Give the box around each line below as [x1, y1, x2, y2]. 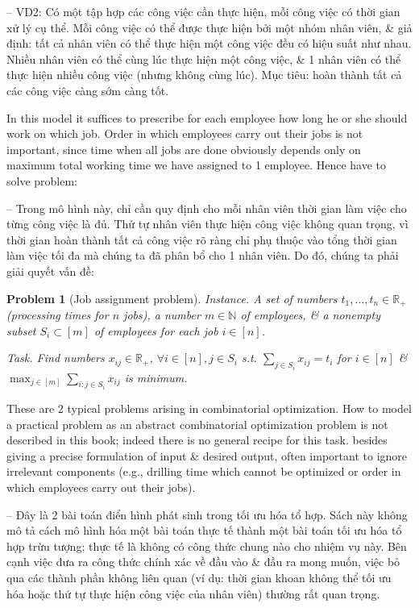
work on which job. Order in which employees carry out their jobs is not [6, 125, 363, 142]
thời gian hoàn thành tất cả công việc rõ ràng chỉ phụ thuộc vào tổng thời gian [6, 231, 397, 248]
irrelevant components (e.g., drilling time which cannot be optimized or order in [6, 463, 401, 480]
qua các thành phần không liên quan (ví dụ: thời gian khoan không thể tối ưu [6, 568, 392, 585]
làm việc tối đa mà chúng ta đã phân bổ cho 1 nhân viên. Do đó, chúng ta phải [6, 247, 399, 264]
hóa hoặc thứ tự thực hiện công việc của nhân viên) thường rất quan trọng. [6, 585, 380, 602]
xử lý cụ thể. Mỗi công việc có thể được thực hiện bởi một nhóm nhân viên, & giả [6, 19, 413, 35]
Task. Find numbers [6, 349, 105, 366]
